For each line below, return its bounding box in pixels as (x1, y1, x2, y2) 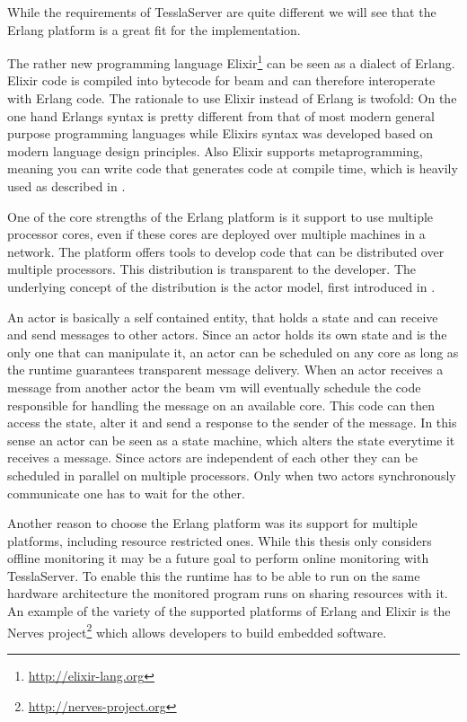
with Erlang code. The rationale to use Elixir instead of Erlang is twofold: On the (7, 89, 457, 108)
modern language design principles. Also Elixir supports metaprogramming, (7, 141, 423, 160)
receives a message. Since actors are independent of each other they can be (7, 448, 418, 467)
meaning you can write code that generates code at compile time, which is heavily (7, 159, 458, 178)
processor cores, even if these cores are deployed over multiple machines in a (7, 225, 426, 243)
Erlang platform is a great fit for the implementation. (7, 20, 301, 39)
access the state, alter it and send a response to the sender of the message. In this (7, 413, 457, 432)
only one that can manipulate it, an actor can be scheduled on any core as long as (7, 342, 459, 361)
